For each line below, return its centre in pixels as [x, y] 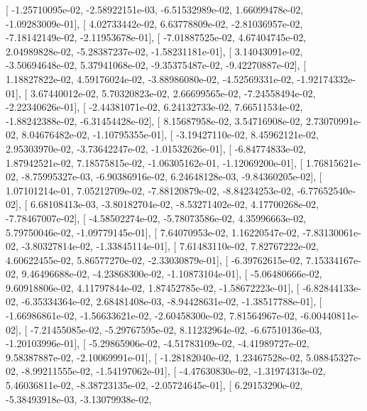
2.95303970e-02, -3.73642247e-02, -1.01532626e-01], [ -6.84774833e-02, [156, 148]
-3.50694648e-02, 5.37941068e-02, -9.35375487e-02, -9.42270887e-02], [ [156, 65]
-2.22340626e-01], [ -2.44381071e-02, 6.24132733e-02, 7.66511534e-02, [154, 107]
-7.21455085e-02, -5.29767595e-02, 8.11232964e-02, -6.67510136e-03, [176, 329]
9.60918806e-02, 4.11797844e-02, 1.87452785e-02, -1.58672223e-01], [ [153, 287]
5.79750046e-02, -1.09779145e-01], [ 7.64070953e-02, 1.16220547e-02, [153, 232]
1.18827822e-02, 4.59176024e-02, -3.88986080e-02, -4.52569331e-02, [150, 78]
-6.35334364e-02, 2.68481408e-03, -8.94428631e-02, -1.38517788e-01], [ [172, 301]
